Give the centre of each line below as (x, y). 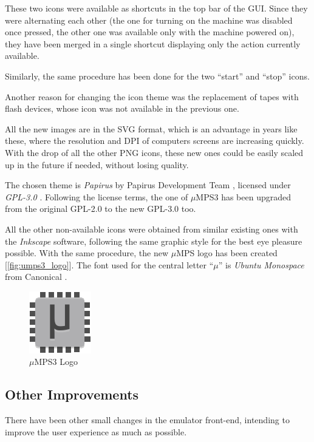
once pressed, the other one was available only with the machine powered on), (150, 32)
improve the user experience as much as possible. (96, 431)
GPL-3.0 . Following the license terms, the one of (97, 196)
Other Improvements (72, 394)
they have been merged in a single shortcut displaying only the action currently (153, 43)
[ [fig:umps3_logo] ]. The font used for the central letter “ (109, 264)
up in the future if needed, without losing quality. (97, 164)
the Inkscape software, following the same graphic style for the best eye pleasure (154, 241)
